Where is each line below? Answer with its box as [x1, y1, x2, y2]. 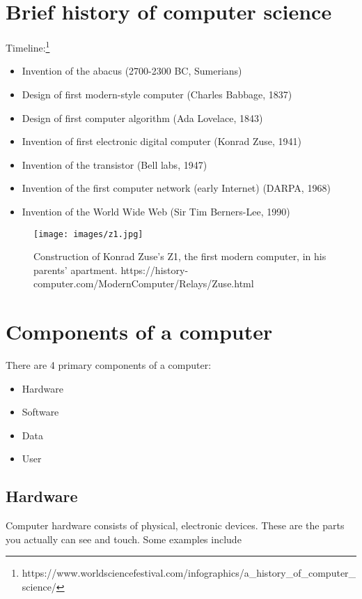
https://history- [120, 262, 189, 277]
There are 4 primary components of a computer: [6, 358, 212, 372]
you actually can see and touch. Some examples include [6, 531, 242, 546]
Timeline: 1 [6, 38, 50, 54]
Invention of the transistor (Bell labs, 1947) [22, 157, 207, 172]
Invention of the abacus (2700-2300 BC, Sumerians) [22, 63, 242, 78]
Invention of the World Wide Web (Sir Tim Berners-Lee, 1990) [22, 204, 290, 218]
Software [22, 404, 59, 419]
